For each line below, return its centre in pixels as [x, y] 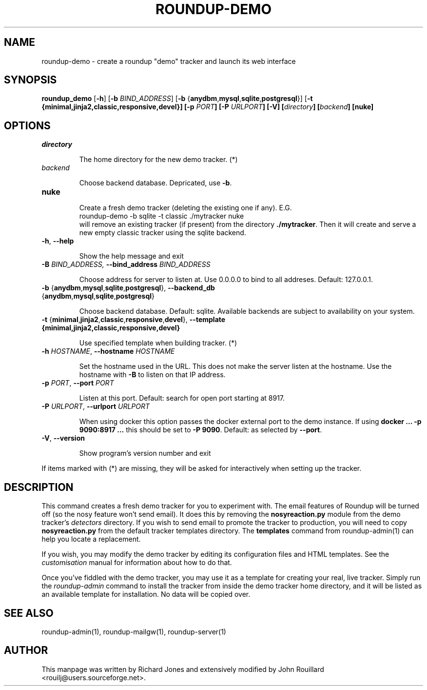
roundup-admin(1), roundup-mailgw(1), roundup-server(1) [134, 631]
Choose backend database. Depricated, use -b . [155, 183]
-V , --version [63, 438]
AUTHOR [26, 650]
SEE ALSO [29, 613]
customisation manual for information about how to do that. [137, 563]
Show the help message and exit [131, 256]
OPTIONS [27, 125]
